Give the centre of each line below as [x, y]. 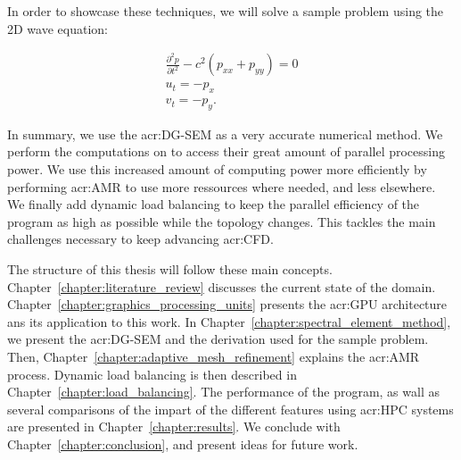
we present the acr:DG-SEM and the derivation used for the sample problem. [218, 339]
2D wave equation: [58, 28]
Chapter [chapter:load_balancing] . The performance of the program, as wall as [223, 392]
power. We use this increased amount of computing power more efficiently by [217, 169]
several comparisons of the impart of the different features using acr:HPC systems [230, 409]
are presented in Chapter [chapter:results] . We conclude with [174, 427]
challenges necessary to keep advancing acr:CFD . [140, 239]
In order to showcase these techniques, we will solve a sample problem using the [226, 11]
